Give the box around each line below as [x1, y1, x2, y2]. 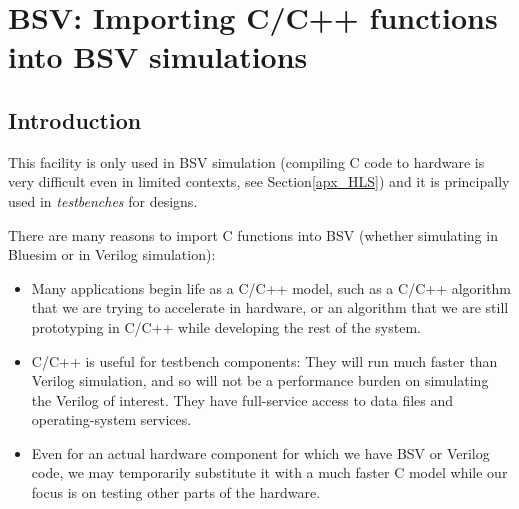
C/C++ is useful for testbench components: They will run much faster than [31, 350, 498, 371]
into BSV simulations [8, 36, 308, 77]
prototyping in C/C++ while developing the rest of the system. [31, 316, 421, 337]
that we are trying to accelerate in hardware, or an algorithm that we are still [31, 297, 509, 318]
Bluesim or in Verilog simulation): [8, 244, 216, 265]
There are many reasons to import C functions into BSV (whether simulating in [8, 224, 498, 245]
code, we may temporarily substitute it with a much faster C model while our [31, 462, 508, 483]
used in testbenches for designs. [8, 190, 198, 211]
